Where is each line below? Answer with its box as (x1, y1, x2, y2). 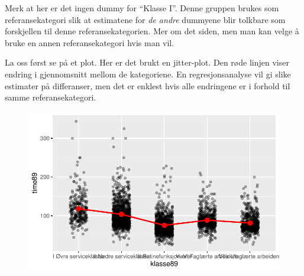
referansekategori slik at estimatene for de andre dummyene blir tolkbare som (5, 13, 286, 25)
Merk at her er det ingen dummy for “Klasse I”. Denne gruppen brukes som (5, 2, 279, 14)
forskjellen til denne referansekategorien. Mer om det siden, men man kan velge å (5, 25, 299, 37)
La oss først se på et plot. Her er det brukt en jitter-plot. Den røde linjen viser (5, 56, 289, 69)
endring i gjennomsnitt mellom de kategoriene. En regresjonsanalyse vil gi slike (5, 67, 291, 80)
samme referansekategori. (5, 91, 96, 103)
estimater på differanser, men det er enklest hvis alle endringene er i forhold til (5, 79, 290, 92)
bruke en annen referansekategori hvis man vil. (5, 36, 174, 48)
